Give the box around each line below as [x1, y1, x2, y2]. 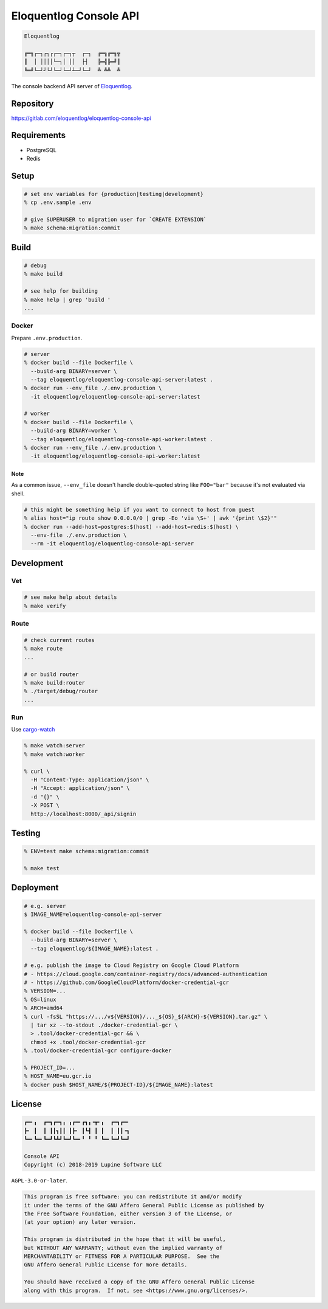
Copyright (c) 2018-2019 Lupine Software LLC [24, 1161, 162, 1168]
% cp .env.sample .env [24, 199, 92, 206]
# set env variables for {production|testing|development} [24, 190, 203, 197]
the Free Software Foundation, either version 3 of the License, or [24, 1210, 233, 1217]
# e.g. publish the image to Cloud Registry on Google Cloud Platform [24, 962, 239, 969]
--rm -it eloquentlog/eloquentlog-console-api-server [30, 540, 194, 547]
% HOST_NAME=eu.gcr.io [24, 1073, 92, 1080]
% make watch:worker [24, 750, 85, 758]
